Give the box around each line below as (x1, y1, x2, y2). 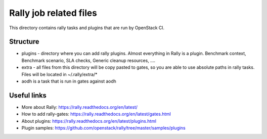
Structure (9, 38, 40, 46)
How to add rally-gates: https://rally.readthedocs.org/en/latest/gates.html (21, 111, 171, 117)
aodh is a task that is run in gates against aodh (21, 78, 116, 84)
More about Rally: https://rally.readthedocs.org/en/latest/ (21, 104, 138, 110)
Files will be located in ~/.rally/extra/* (21, 71, 97, 77)
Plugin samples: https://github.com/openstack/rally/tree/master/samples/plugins (21, 125, 185, 131)
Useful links (9, 91, 47, 99)
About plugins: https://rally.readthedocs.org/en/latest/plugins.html (21, 118, 157, 124)
